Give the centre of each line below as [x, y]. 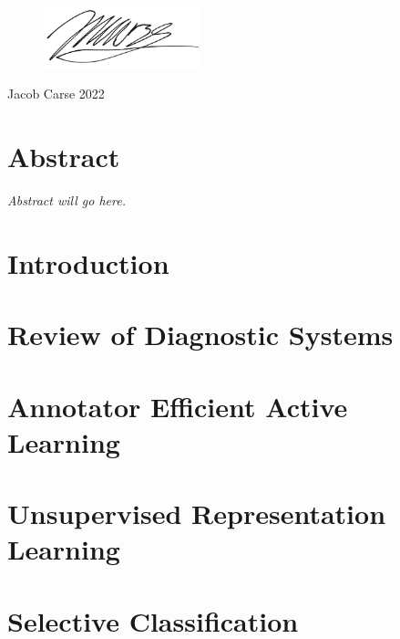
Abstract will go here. [67, 200]
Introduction [88, 262]
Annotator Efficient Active [178, 406]
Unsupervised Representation [197, 513]
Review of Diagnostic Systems [200, 335]
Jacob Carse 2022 [56, 94]
